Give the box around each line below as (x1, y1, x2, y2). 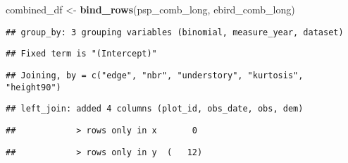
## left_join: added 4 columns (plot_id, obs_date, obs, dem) (6, 104, 304, 114)
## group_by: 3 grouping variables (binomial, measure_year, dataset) (6, 27, 344, 37)
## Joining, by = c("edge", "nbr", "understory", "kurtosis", (6, 70, 304, 80)
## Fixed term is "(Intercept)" (6, 49, 157, 59)
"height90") (6, 82, 61, 92)
